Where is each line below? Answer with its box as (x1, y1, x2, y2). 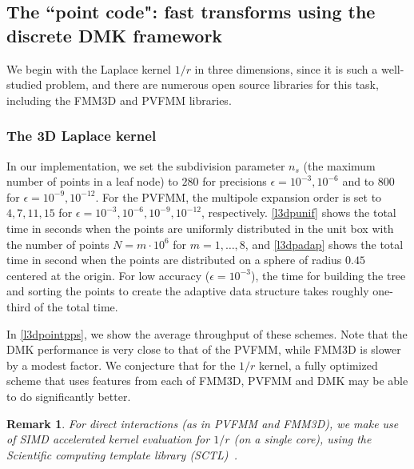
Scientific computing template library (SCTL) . (6, 446, 237, 463)
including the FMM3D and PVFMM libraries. (6, 91, 232, 108)
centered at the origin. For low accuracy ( (6, 267, 210, 283)
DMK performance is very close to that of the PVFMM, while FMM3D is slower (6, 341, 401, 358)
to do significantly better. (6, 387, 131, 404)
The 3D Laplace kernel (6, 126, 157, 146)
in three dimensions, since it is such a (194, 60, 378, 77)
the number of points (6, 235, 109, 252)
